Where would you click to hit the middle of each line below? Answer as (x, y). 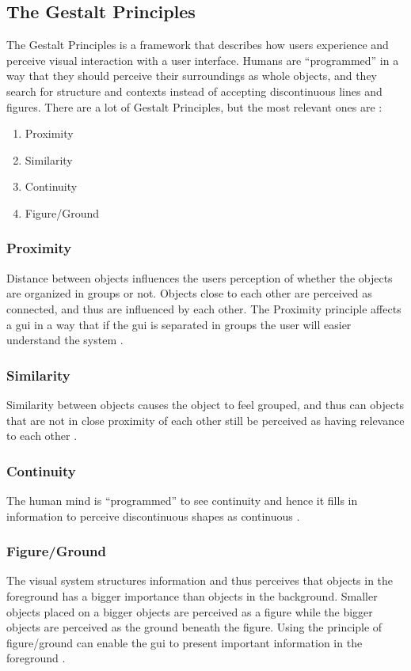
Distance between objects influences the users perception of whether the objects (200, 277)
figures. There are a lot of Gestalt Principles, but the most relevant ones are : (194, 106)
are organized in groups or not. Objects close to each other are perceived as (189, 293)
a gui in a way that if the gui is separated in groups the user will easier (179, 324)
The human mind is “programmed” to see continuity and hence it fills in (182, 500)
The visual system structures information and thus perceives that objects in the (200, 580)
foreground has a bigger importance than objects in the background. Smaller (192, 595)
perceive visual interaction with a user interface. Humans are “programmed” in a (203, 60)
